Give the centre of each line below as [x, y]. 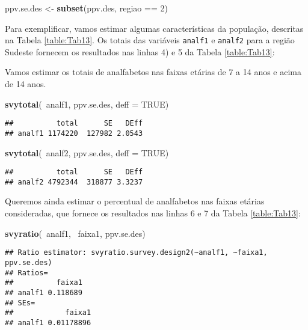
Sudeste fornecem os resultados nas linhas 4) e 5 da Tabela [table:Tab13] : [140, 51]
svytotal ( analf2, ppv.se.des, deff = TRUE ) [87, 152]
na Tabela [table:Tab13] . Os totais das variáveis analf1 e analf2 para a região [150, 40]
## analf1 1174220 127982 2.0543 [74, 133]
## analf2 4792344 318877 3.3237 [74, 182]
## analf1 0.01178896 [48, 322]
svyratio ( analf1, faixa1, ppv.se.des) [75, 233]
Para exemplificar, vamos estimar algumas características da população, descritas [154, 28]
